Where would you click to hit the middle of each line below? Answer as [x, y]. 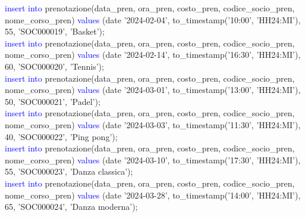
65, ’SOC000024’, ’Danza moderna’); [71, 207]
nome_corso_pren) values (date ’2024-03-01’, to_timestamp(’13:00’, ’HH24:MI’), [153, 90]
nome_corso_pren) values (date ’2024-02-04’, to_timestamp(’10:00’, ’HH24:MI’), [153, 19]
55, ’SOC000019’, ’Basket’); [55, 31]
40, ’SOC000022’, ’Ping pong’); [61, 136]
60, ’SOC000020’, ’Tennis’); [54, 66]
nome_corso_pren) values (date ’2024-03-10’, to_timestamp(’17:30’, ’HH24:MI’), [153, 159]
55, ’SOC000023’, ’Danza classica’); [69, 171]
